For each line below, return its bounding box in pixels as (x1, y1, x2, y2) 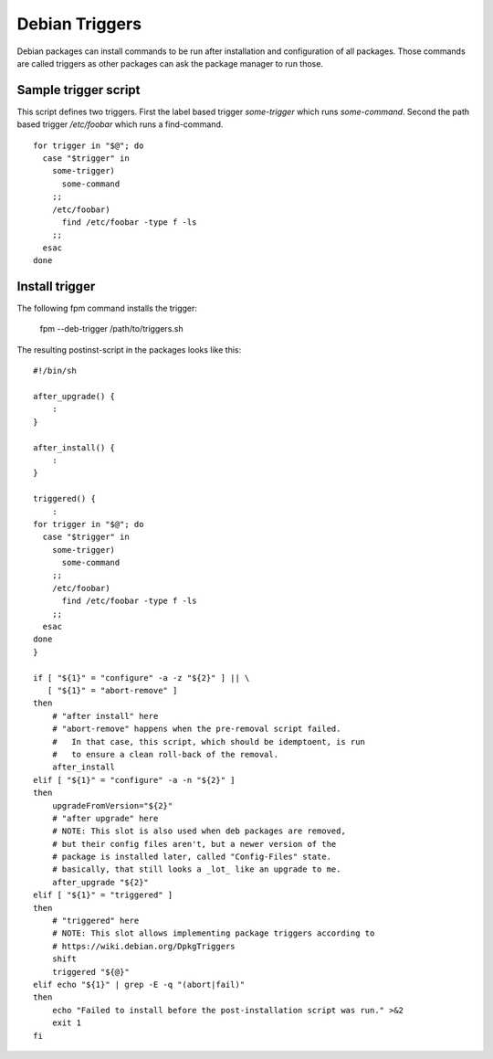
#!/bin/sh (33, 365, 77, 376)
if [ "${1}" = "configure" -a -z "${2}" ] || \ (33, 672, 250, 683)
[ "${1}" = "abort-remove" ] (47, 685, 178, 695)
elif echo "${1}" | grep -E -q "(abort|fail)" (33, 979, 246, 990)
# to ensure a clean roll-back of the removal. (51, 749, 278, 759)
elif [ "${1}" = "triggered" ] (33, 890, 173, 900)
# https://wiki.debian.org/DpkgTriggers (51, 941, 236, 951)
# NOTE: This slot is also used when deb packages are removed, (51, 826, 346, 836)
